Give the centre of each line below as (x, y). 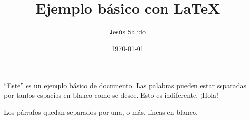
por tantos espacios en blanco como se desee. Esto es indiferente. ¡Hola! (111, 95)
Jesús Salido (128, 32)
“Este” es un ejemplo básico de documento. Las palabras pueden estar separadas (125, 85)
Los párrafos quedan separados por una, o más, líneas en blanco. (101, 111)
